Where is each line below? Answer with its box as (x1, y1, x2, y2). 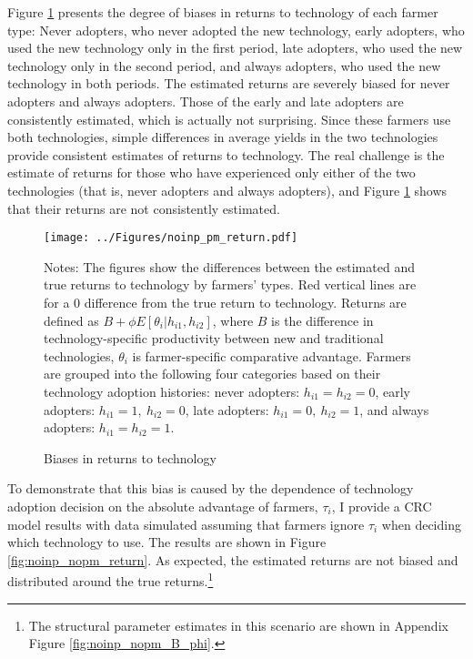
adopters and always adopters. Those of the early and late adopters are (7, 91, 404, 110)
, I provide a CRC (331, 496, 432, 515)
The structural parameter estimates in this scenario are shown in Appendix (28, 615, 448, 634)
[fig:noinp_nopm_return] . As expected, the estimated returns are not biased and (7, 550, 458, 569)
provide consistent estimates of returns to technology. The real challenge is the (7, 145, 445, 164)
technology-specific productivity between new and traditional (44, 329, 384, 348)
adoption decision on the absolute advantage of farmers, (7, 496, 318, 515)
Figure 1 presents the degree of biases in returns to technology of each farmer (7, 3, 438, 21)
